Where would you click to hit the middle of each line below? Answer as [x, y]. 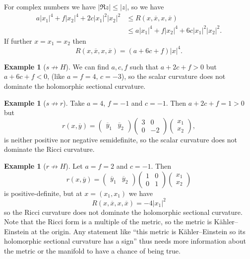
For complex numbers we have [50, 6]
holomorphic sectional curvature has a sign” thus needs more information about [125, 241]
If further [18, 40]
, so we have [146, 6]
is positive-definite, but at [43, 193]
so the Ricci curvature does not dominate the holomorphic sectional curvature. [123, 212]
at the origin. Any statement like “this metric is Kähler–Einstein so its [138, 231]
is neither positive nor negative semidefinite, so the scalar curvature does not [121, 139]
